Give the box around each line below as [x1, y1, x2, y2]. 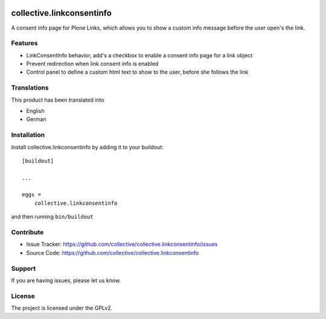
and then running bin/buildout [11, 213, 94, 221]
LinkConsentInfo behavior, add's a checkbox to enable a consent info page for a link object [26, 51, 253, 59]
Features [11, 39, 38, 48]
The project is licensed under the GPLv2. [11, 304, 113, 312]
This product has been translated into [11, 96, 105, 103]
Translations [11, 83, 50, 92]
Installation [11, 130, 45, 139]
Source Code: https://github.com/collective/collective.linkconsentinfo [26, 249, 199, 256]
